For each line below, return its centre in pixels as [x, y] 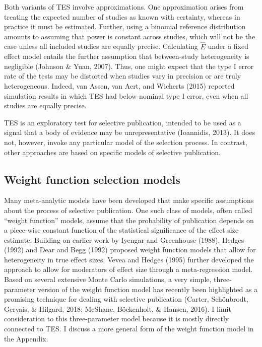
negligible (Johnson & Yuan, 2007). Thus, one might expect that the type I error [129, 66]
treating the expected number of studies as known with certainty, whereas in [122, 16]
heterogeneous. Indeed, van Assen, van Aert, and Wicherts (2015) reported [119, 85]
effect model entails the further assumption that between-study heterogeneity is [127, 56]
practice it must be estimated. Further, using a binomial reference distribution [125, 26]
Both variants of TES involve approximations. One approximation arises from [124, 7]
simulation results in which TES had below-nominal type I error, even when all [126, 95]
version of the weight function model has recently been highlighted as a [148, 289]
